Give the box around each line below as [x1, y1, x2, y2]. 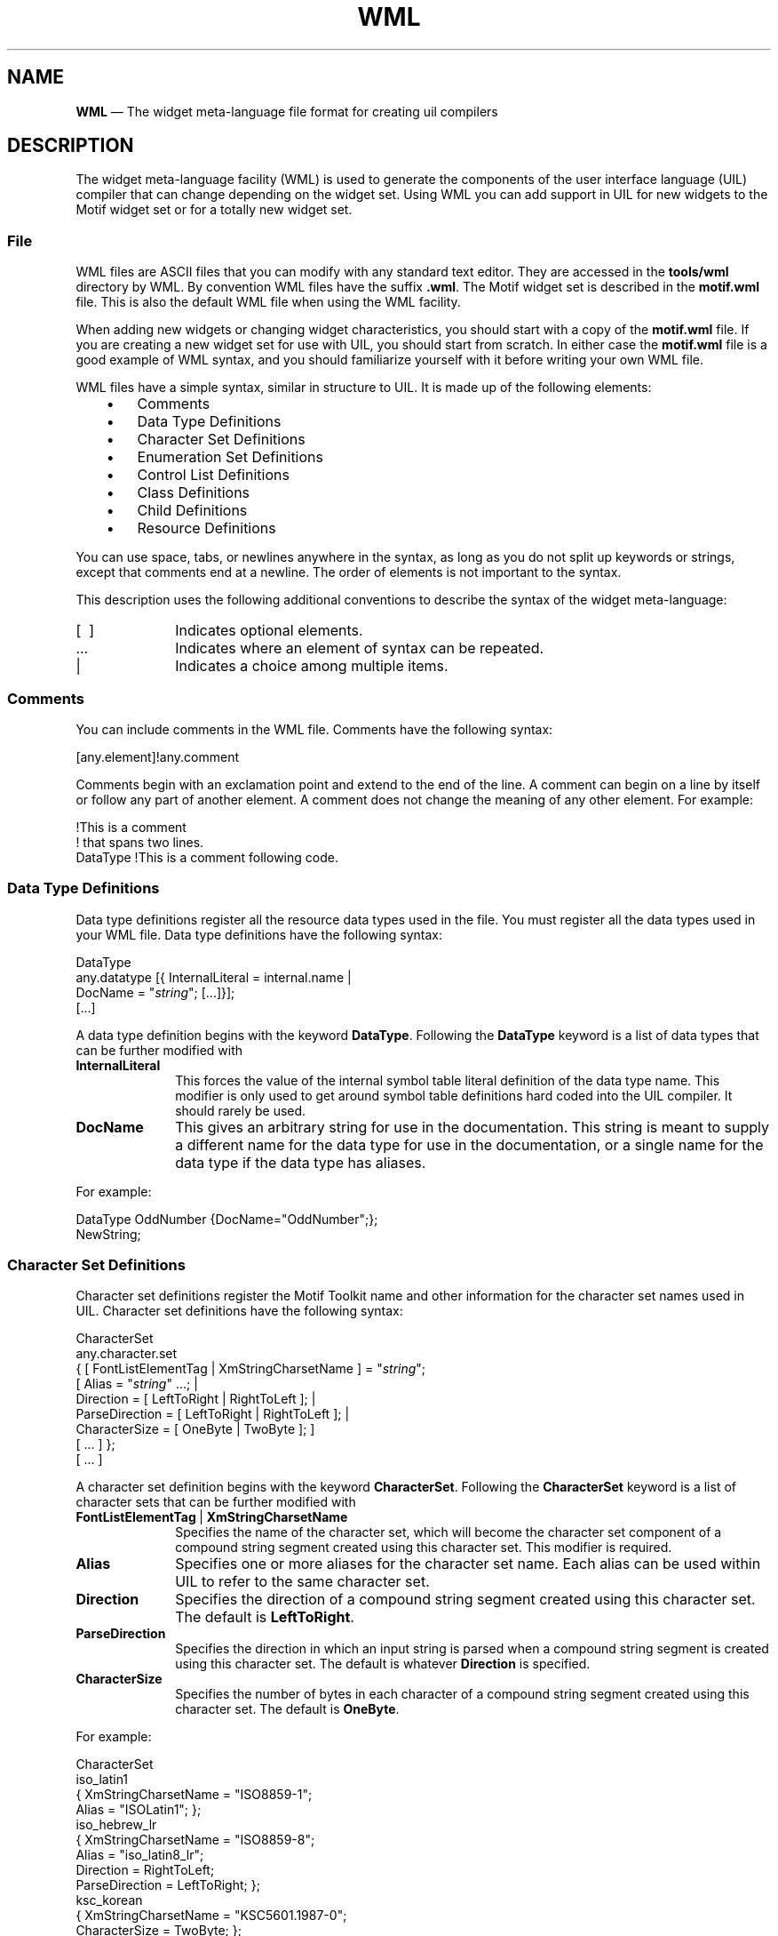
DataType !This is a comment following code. [75, 849, 338, 865]
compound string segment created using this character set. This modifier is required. [175, 1540, 672, 1556]
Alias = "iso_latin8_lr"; [75, 1847, 204, 1863]
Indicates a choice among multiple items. [175, 657, 449, 676]
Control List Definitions [137, 466, 290, 484]
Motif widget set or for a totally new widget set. [75, 202, 353, 218]
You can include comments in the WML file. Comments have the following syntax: [75, 721, 553, 737]
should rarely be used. [175, 1102, 306, 1118]
